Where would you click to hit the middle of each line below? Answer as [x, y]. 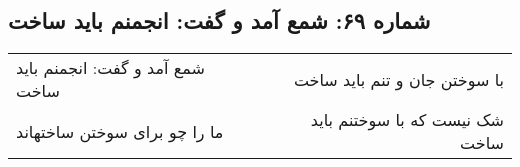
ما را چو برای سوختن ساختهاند [120, 131]
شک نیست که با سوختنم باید [407, 120]
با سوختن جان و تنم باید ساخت [398, 79]
